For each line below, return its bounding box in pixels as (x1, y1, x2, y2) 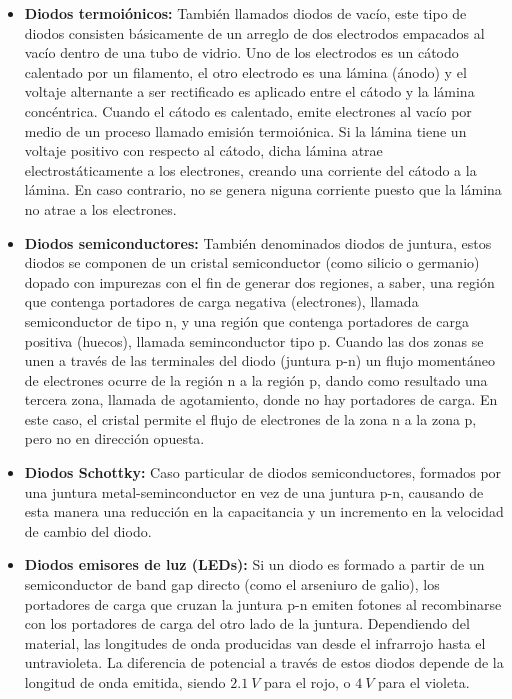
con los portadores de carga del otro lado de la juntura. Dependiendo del (24, 613, 470, 634)
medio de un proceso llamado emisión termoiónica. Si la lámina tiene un (24, 120, 467, 141)
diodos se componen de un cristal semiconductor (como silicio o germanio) (24, 252, 480, 273)
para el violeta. (378, 672, 470, 692)
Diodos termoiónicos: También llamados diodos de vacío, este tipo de (24, 3, 467, 23)
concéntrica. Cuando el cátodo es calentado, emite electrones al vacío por (24, 100, 472, 121)
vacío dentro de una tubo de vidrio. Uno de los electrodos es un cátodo (24, 42, 459, 63)
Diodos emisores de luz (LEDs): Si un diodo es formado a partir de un (24, 554, 485, 575)
